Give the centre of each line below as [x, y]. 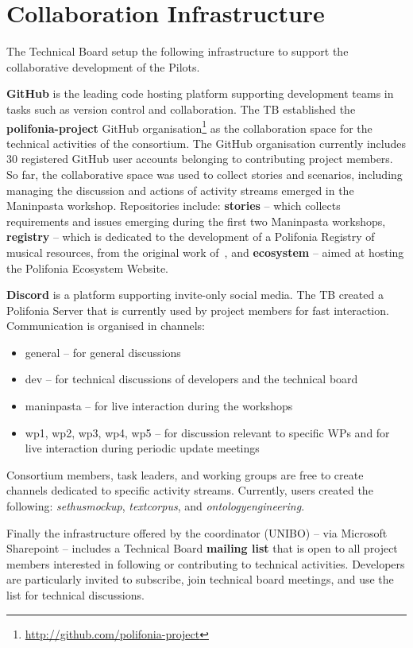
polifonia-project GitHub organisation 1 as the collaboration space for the [189, 126]
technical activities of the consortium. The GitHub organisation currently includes [206, 143]
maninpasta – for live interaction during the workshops [159, 406]
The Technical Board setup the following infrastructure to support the [178, 51]
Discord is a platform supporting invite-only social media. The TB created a [195, 295]
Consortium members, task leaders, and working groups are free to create [185, 474]
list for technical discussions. [75, 595]
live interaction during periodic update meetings [142, 448]
